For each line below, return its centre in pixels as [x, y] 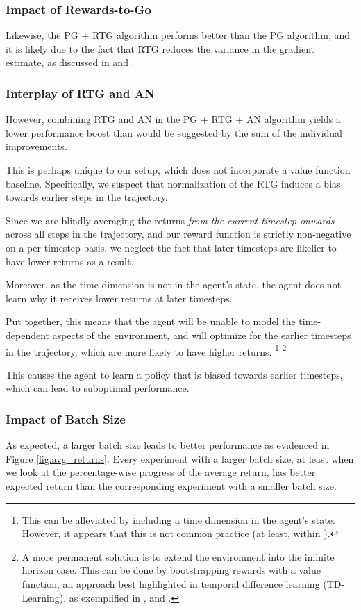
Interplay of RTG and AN [80, 93]
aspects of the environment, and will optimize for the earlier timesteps [202, 335]
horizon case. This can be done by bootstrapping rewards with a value [171, 570]
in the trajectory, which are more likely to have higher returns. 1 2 [146, 350]
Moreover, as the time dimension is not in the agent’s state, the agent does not [174, 285]
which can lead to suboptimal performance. [98, 388]
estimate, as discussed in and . [70, 62]
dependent [28, 335]
